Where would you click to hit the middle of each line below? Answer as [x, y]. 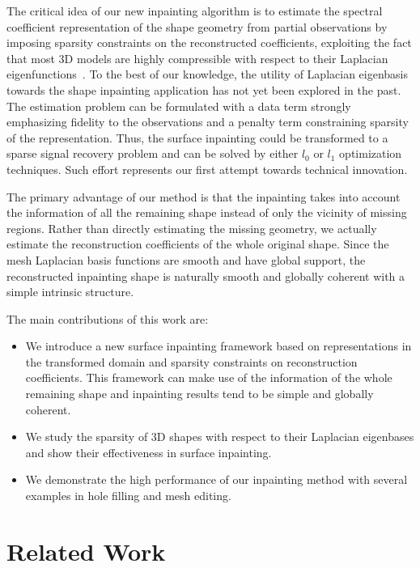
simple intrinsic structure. [70, 292]
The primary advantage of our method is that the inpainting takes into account [204, 196]
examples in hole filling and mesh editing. [128, 496]
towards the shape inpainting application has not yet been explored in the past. [204, 89]
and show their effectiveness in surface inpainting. [148, 452]
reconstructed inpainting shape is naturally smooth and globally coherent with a [206, 276]
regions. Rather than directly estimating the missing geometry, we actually [192, 228]
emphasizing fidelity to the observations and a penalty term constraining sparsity [208, 122]
